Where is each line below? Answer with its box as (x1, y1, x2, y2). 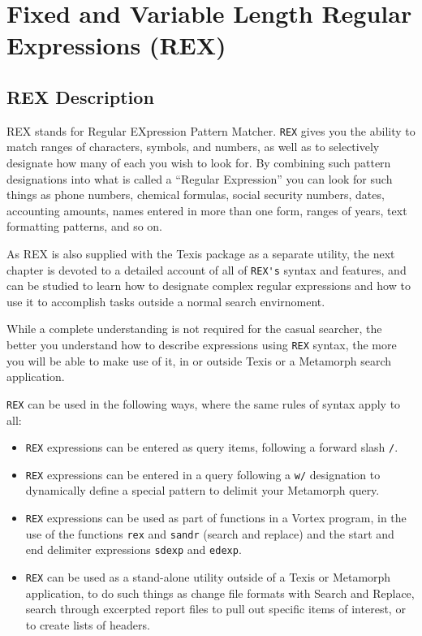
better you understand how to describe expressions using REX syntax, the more (6, 336, 397, 353)
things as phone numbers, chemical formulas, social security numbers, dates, (6, 186, 385, 203)
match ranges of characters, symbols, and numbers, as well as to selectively (6, 138, 380, 155)
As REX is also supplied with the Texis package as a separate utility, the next (6, 244, 395, 262)
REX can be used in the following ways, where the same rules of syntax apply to (6, 395, 401, 412)
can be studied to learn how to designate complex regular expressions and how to (6, 277, 411, 294)
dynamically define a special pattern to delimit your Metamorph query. (25, 482, 380, 499)
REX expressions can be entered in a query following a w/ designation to (25, 465, 381, 482)
